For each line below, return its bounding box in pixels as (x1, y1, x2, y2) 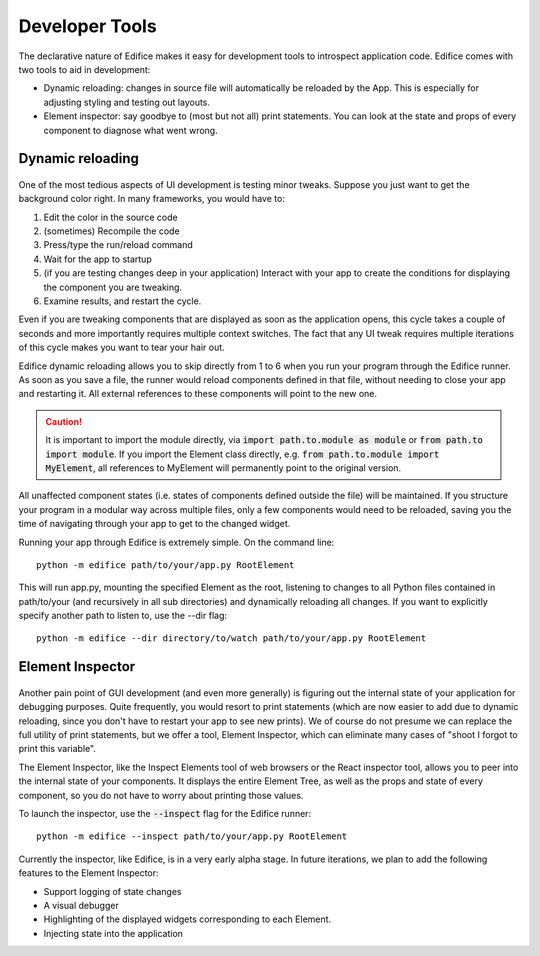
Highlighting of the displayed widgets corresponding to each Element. (43, 913, 332, 925)
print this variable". (18, 743, 97, 755)
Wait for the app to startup (43, 253, 152, 265)
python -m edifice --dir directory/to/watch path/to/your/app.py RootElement (36, 633, 427, 644)
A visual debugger (43, 899, 119, 911)
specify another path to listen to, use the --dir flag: (18, 610, 228, 622)
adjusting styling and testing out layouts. (43, 96, 210, 108)
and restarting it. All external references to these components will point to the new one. (18, 388, 377, 400)
